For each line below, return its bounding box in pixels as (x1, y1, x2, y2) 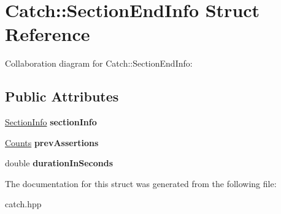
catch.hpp (5, 197, 42, 210)
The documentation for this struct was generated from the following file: (5, 177, 277, 190)
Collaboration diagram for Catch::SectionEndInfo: (5, 57, 193, 70)
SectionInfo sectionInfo (5, 116, 97, 128)
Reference (5, 21, 90, 46)
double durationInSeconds (5, 157, 114, 169)
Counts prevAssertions (5, 136, 99, 149)
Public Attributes (5, 87, 119, 106)
